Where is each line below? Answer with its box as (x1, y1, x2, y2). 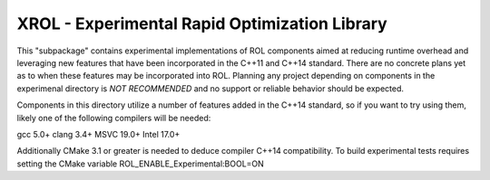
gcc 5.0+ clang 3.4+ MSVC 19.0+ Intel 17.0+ (16, 128, 181, 139)
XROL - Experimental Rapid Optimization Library (16, 14, 387, 33)
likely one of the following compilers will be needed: (16, 112, 211, 123)
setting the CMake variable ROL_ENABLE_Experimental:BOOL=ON (16, 158, 265, 169)
